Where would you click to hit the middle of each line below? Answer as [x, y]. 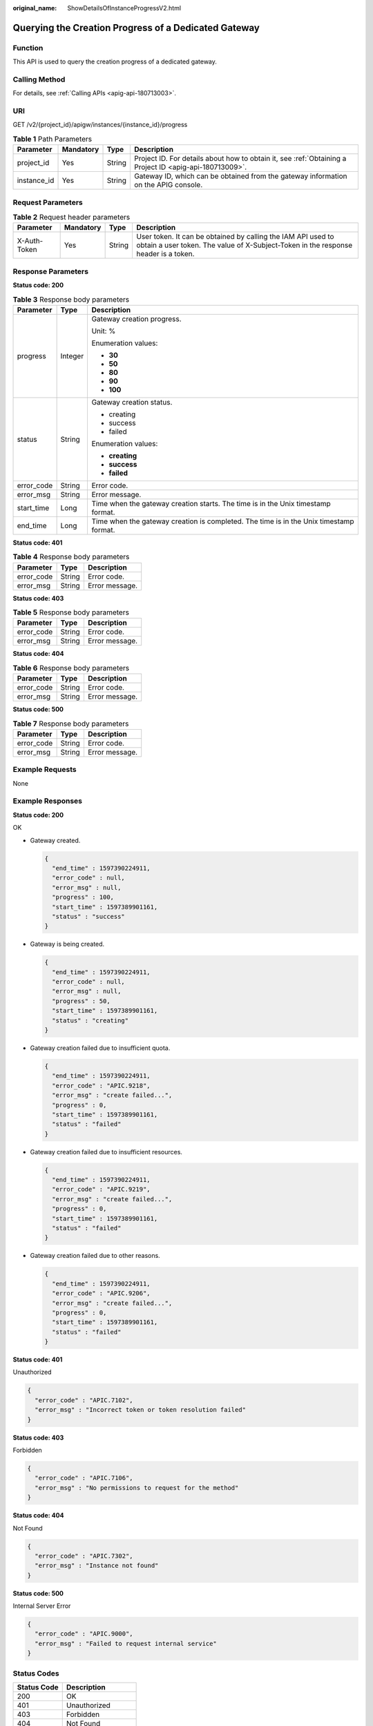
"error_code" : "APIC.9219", [102, 1190]
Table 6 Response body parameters [71, 668]
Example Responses [48, 801]
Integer [72, 356]
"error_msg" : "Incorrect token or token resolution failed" [141, 1410]
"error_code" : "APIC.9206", [102, 1293]
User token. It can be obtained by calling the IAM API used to [235, 237]
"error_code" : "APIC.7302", [84, 1556]
